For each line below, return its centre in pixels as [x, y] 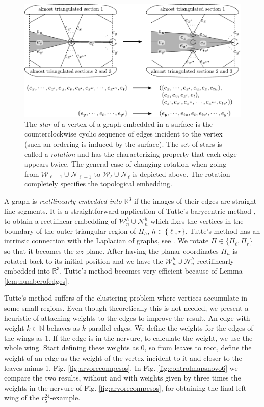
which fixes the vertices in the [197, 221]
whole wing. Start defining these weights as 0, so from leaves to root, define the [128, 348]
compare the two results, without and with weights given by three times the [123, 378]
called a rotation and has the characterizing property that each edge [131, 154]
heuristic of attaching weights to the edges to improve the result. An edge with [127, 318]
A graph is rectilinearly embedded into [63, 201]
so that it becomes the [39, 250]
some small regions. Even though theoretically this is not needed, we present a [126, 307]
